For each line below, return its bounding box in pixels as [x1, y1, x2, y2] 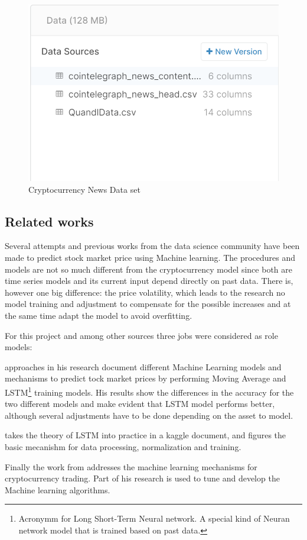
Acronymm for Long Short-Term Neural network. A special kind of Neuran [18, 512, 290, 525]
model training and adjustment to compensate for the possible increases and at [5, 298, 291, 310]
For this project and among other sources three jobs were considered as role [5, 329, 278, 341]
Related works [5, 212, 94, 230]
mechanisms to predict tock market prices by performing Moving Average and [5, 372, 286, 384]
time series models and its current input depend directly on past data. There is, [5, 274, 293, 287]
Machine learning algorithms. [5, 483, 110, 496]
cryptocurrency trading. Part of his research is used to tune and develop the [5, 472, 280, 484]
